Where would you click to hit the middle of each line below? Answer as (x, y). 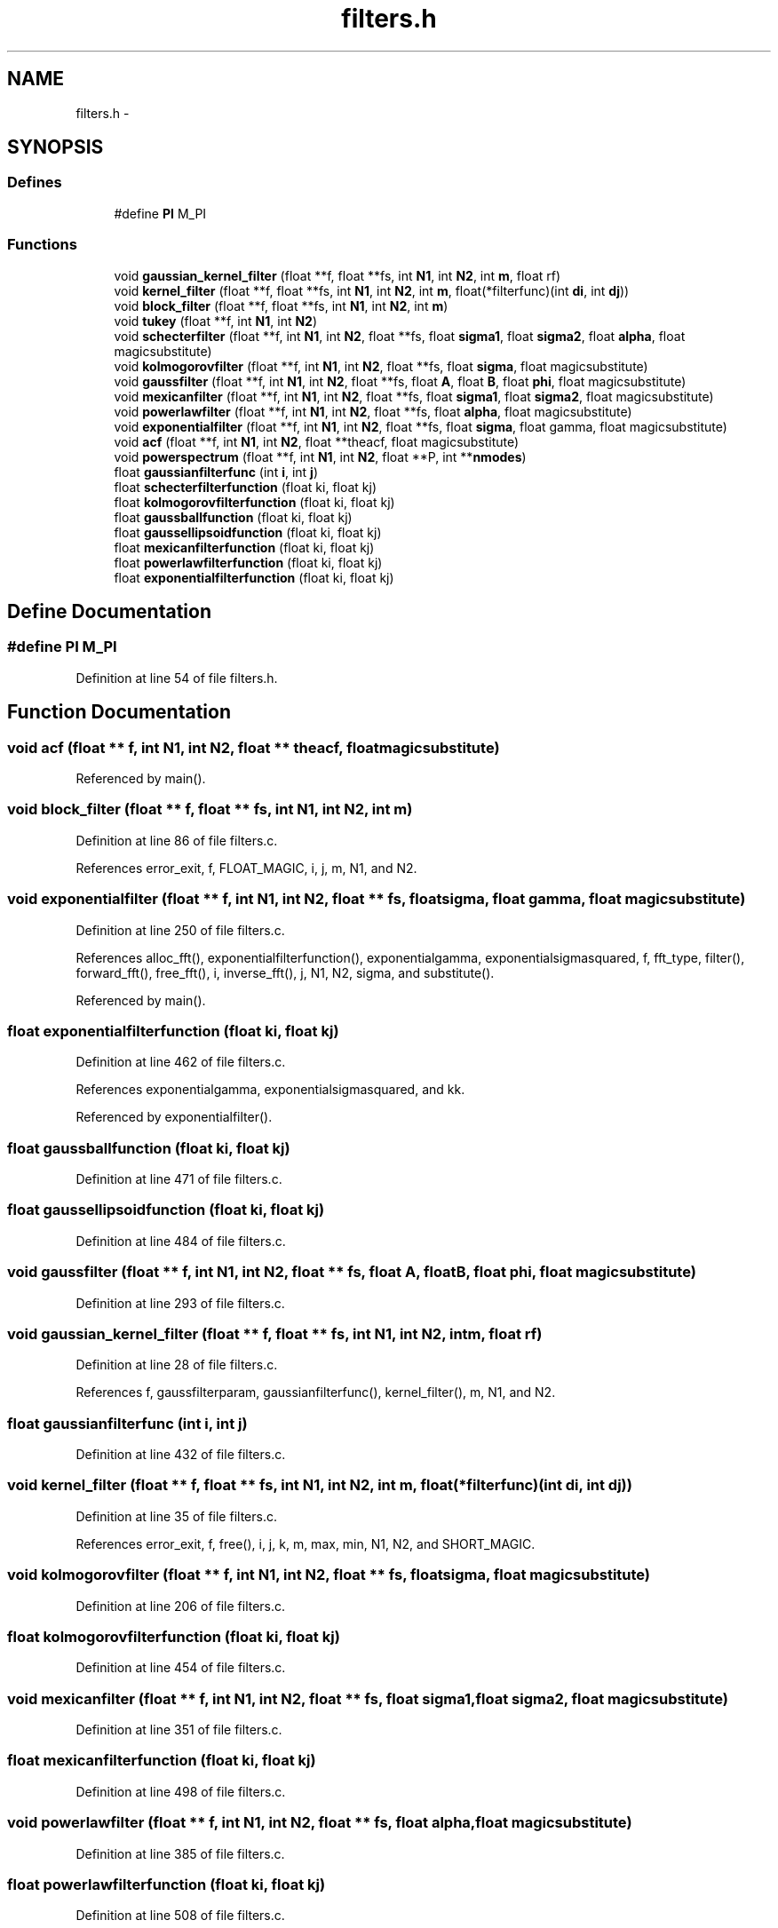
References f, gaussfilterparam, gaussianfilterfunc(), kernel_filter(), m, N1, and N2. (316, 1392)
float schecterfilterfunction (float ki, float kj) (246, 487)
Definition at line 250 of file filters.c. (180, 930)
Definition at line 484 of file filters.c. (181, 1241)
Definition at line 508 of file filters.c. (180, 1916)
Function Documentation (119, 712)
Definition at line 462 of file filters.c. (181, 1062)
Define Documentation (109, 611)
